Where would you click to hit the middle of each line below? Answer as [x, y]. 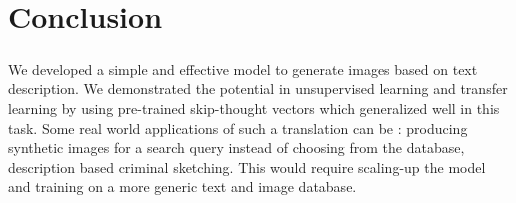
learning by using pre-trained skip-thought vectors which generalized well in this [254, 107]
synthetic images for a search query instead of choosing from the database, [236, 147]
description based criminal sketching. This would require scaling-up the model [247, 166]
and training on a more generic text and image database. [182, 186]
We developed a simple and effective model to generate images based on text [243, 68]
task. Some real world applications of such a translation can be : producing [238, 127]
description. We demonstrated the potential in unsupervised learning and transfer [258, 88]
